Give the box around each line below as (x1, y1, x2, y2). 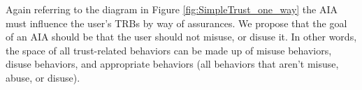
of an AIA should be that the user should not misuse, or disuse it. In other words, (6, 29, 357, 44)
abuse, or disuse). (6, 70, 80, 84)
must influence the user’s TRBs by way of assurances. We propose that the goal (6, 15, 347, 30)
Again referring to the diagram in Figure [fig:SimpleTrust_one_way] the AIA (6, 2, 338, 16)
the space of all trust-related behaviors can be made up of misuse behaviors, (6, 43, 332, 57)
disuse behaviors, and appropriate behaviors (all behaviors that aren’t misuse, (6, 57, 339, 71)
